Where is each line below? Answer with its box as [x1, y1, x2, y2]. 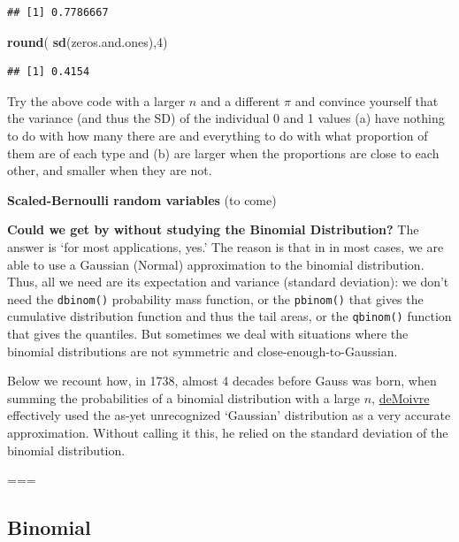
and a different [200, 91, 280, 110]
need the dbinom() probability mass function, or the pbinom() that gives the [7, 289, 424, 308]
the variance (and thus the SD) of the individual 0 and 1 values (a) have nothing [7, 109, 445, 127]
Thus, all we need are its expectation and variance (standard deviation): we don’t [7, 272, 449, 291]
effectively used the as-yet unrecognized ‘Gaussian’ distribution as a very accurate [7, 406, 451, 424]
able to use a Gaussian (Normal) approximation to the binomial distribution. [7, 255, 425, 273]
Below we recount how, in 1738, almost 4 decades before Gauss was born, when [7, 371, 437, 390]
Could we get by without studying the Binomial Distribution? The [7, 220, 419, 239]
